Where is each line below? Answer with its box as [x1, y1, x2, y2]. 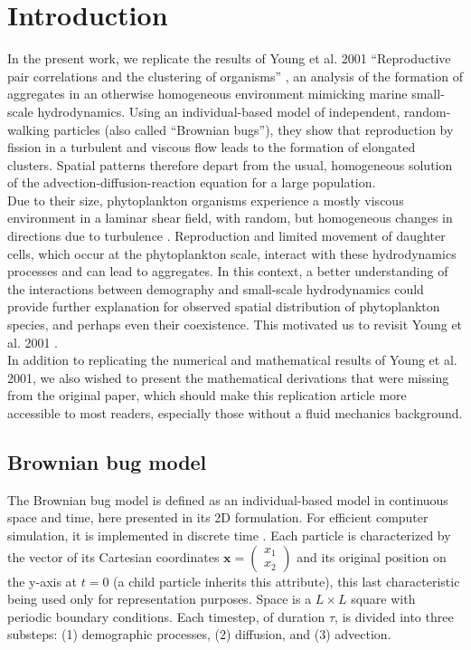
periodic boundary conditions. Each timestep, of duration [7, 607, 325, 626]
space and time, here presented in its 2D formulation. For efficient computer [7, 508, 429, 527]
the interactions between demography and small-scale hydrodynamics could [7, 279, 424, 298]
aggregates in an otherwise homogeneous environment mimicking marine [7, 84, 408, 103]
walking [7, 119, 50, 139]
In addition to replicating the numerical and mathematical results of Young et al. [7, 350, 457, 369]
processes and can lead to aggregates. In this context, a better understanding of [7, 262, 448, 281]
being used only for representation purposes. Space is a [7, 589, 312, 608]
